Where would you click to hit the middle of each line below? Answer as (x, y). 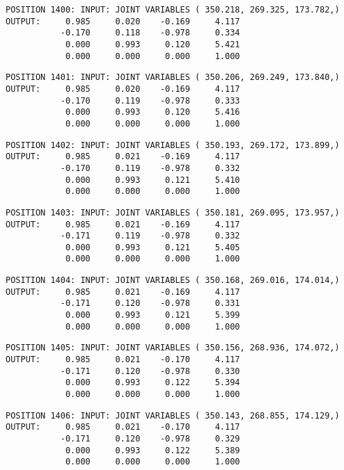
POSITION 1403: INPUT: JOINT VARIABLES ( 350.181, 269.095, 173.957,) (173, 212)
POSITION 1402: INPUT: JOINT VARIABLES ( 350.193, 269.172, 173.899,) (173, 145)
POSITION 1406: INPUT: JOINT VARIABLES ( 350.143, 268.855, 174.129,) (173, 415)
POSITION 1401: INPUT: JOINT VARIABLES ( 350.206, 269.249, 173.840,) (173, 78)
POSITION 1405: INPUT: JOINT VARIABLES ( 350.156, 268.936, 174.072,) (173, 348)
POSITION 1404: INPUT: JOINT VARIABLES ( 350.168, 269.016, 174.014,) (173, 281)
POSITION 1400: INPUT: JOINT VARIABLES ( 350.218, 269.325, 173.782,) (173, 10)
